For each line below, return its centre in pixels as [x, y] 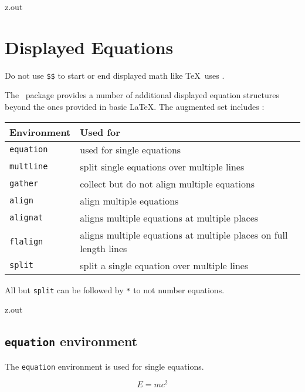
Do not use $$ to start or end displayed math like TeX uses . [115, 75]
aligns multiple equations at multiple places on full [184, 234]
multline [29, 167]
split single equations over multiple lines [162, 166]
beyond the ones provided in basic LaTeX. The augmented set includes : [135, 106]
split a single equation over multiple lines [164, 265]
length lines [104, 248]
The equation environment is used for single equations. [104, 366]
